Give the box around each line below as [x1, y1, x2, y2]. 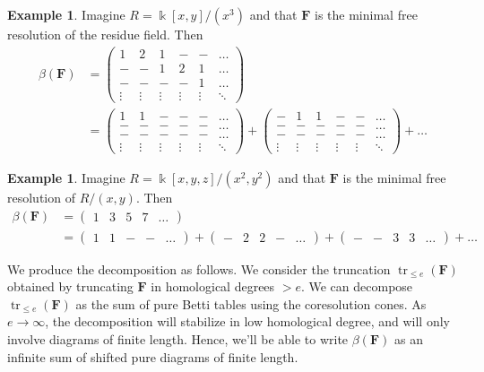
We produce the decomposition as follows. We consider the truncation [7, 259, 391, 278]
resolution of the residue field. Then [7, 25, 203, 43]
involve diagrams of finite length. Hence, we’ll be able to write [7, 330, 349, 349]
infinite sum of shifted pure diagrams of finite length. [7, 347, 298, 366]
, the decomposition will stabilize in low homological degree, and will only [45, 312, 450, 331]
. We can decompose [300, 277, 413, 296]
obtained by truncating [7, 277, 134, 296]
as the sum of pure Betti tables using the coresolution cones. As [75, 294, 427, 313]
